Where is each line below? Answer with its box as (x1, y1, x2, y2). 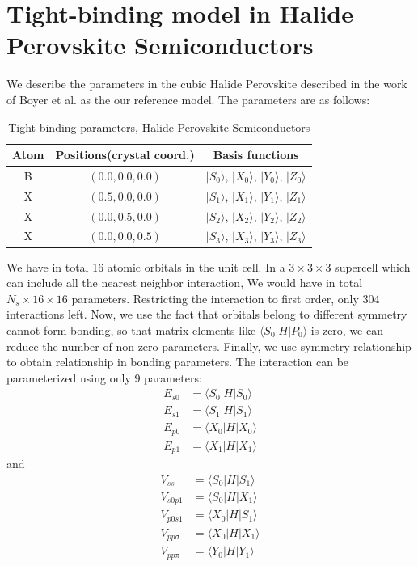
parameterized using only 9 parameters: (6, 369, 202, 386)
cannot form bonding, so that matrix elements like (6, 321, 256, 338)
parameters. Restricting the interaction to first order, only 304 (71, 289, 380, 306)
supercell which (335, 258, 411, 275)
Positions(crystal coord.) (55, 146, 195, 163)
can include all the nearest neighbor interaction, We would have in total (6, 274, 363, 291)
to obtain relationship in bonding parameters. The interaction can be (6, 353, 349, 370)
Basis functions (213, 146, 299, 163)
